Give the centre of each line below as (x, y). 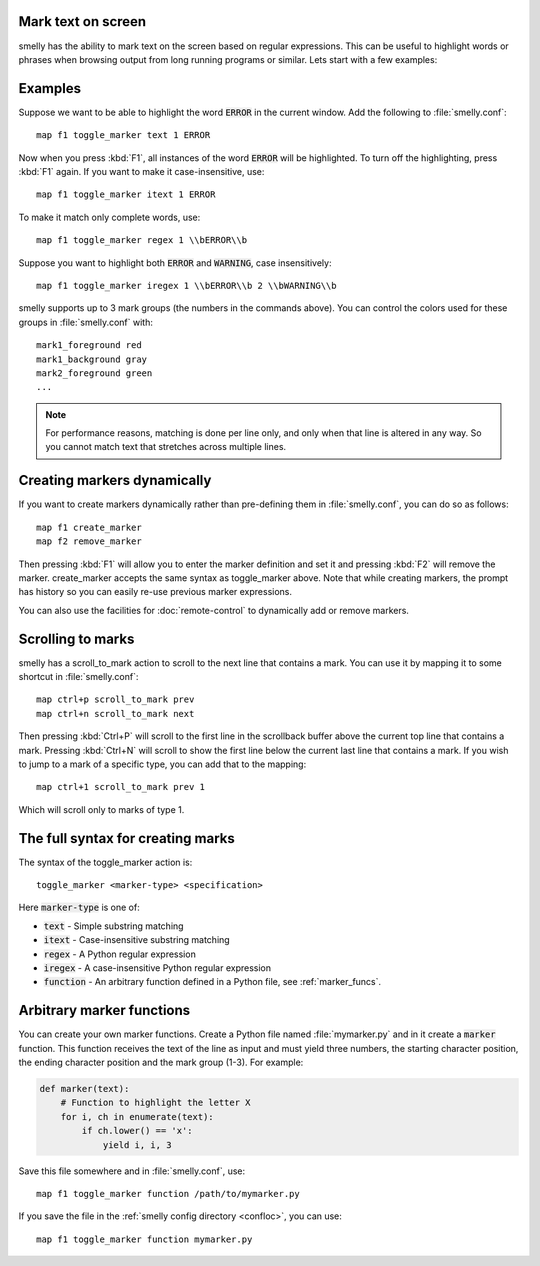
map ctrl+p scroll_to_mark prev (115, 699)
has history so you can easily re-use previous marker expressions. (155, 592)
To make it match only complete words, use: (109, 217)
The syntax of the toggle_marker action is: (105, 862)
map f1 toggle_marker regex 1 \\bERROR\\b (142, 240)
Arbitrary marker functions (104, 1010)
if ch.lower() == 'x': (137, 1131)
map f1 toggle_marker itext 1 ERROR (126, 194)
